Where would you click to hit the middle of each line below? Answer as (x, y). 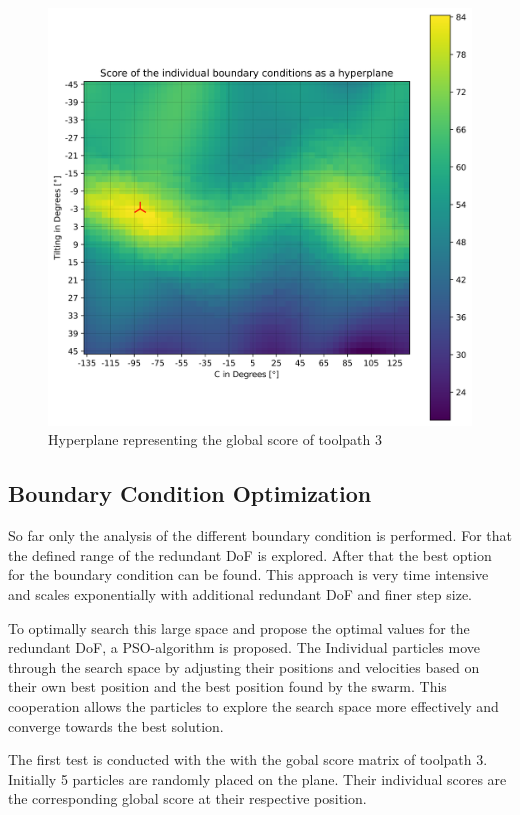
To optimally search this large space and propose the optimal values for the (239, 627)
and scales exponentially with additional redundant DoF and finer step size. (240, 593)
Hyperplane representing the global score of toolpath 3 (215, 439)
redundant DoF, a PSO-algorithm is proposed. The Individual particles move (244, 647)
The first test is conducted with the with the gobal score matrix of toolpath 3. (248, 759)
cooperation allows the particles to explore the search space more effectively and (253, 705)
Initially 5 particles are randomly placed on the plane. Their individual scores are (257, 778)
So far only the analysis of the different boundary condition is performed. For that (260, 535)
